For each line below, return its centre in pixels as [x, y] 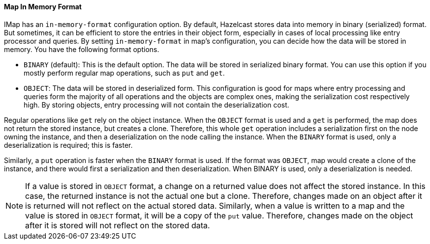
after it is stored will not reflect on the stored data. [118, 225]
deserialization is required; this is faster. [68, 145]
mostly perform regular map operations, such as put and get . [124, 73]
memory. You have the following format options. [82, 49]
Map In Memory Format [43, 7]
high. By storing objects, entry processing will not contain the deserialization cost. [156, 105]
